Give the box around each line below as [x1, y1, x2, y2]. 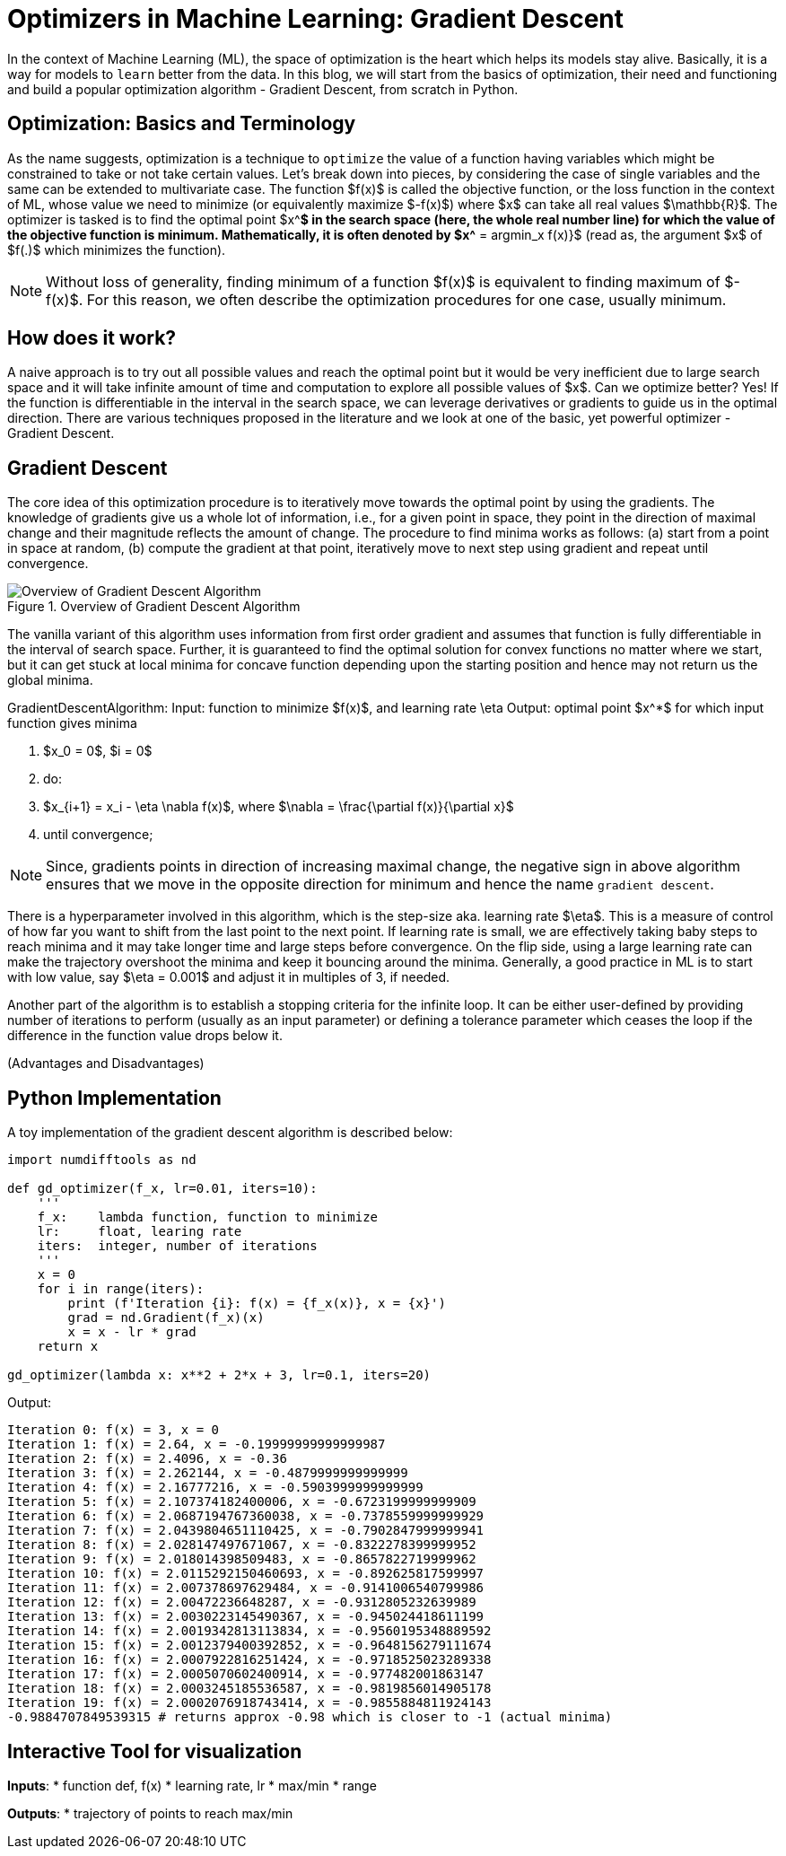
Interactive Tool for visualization [7, 1739, 302, 1763]
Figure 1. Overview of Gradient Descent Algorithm [7, 599, 301, 615]
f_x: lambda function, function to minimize [37, 1210, 379, 1225]
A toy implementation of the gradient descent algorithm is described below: [7, 1125, 453, 1141]
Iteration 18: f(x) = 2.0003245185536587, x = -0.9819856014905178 [7, 1681, 492, 1696]
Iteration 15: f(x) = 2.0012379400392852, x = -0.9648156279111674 [7, 1638, 492, 1653]
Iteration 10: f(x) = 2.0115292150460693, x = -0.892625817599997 [7, 1566, 485, 1581]
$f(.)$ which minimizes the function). [7, 241, 226, 258]
